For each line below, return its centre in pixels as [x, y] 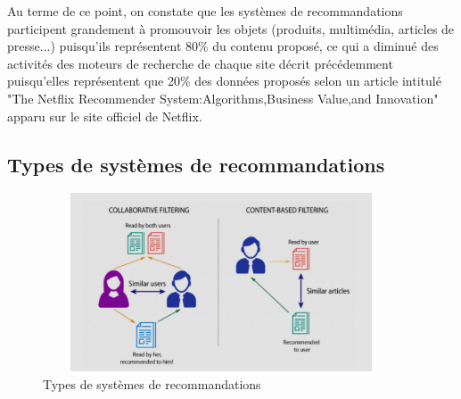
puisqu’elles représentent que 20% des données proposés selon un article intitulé [224, 81]
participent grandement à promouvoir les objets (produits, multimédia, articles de [231, 28]
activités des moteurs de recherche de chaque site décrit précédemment [200, 63]
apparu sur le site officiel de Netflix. [105, 116]
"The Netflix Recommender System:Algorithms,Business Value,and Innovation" [223, 98]
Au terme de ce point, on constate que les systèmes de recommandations [205, 11]
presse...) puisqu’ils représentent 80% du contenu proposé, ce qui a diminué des [223, 46]
